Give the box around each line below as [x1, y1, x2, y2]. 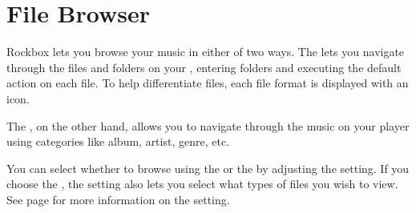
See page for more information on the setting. [6, 191, 230, 207]
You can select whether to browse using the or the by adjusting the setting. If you [6, 159, 410, 176]
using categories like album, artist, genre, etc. [6, 133, 229, 150]
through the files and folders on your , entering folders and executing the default [6, 58, 402, 75]
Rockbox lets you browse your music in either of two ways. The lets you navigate [6, 43, 405, 60]
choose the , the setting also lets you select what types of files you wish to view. [6, 175, 398, 192]
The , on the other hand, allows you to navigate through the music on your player [6, 117, 410, 134]
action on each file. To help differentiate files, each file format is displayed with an [6, 74, 409, 91]
